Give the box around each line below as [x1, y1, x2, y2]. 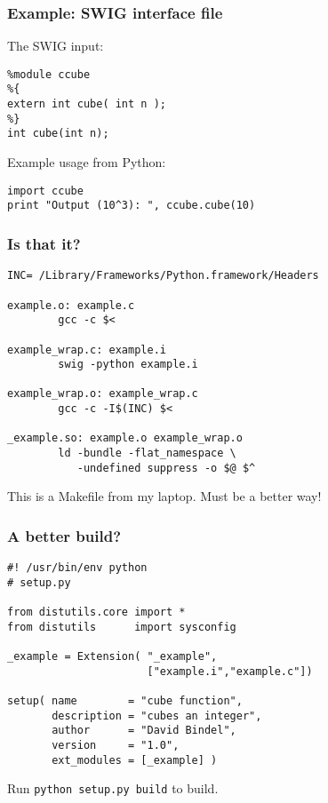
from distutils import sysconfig [7, 620, 236, 633]
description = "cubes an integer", [52, 709, 262, 722]
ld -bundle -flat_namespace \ [58, 447, 236, 460]
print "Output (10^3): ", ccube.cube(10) [7, 199, 256, 212]
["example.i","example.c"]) [147, 664, 313, 678]
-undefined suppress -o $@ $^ [76, 461, 256, 474]
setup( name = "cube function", [7, 695, 243, 708]
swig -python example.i [58, 358, 198, 371]
